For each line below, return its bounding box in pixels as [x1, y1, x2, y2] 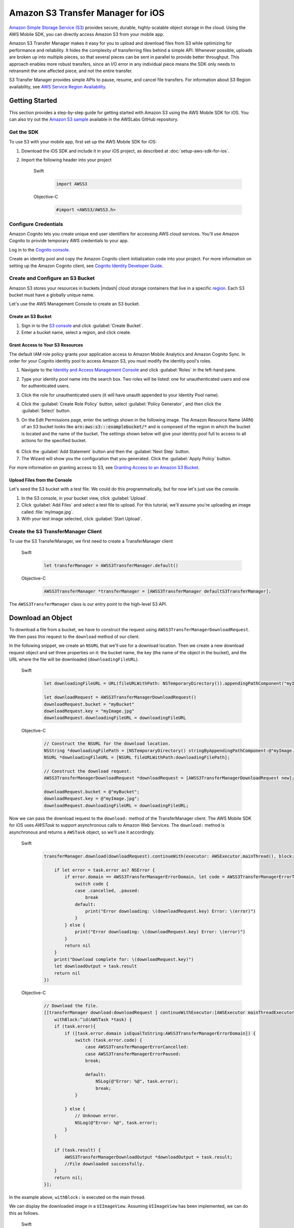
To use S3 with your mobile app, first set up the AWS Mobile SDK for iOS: [9, 139, 157, 145]
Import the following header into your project [21, 157, 112, 163]
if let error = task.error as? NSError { [54, 867, 155, 873]
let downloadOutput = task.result [54, 963, 137, 969]
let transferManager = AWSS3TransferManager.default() [44, 562, 178, 568]
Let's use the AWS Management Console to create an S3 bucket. [9, 301, 140, 307]
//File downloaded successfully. [64, 1161, 145, 1167]
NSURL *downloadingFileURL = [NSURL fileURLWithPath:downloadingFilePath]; [44, 754, 230, 760]
